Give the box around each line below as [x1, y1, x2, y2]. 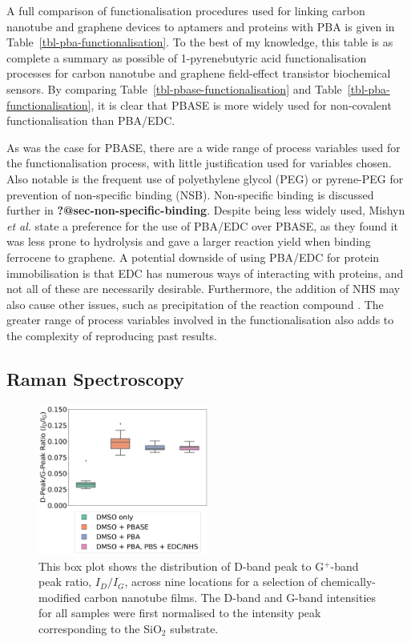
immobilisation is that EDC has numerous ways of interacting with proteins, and [6, 264, 404, 281]
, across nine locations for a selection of [124, 573, 317, 590]
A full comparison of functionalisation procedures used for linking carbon [6, 2, 365, 18]
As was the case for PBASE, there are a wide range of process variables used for [6, 138, 401, 155]
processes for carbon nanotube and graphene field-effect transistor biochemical [6, 65, 391, 82]
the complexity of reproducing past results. [6, 327, 217, 343]
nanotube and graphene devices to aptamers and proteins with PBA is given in [6, 18, 395, 34]
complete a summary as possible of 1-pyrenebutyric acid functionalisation [6, 49, 367, 66]
